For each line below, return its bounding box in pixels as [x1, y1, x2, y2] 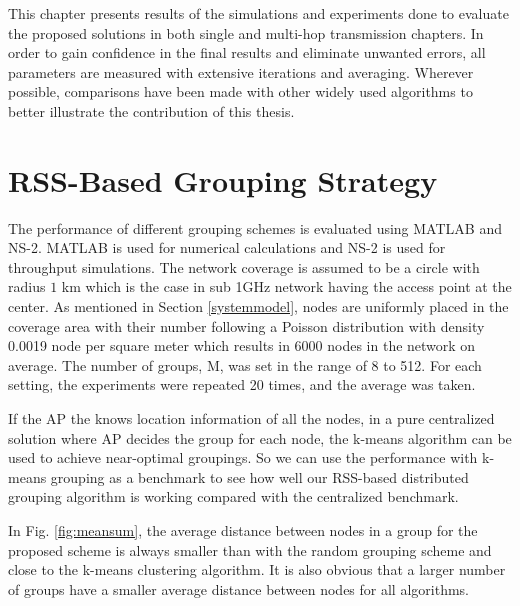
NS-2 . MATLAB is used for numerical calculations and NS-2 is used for [8, 237, 446, 258]
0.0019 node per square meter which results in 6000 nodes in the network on [8, 335, 476, 356]
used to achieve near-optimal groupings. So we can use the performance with [8, 447, 478, 468]
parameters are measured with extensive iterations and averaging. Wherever [8, 61, 474, 82]
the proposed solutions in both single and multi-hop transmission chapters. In [8, 22, 484, 43]
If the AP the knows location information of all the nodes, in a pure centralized [8, 408, 495, 429]
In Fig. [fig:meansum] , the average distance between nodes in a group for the [8, 520, 478, 540]
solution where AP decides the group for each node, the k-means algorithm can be [8, 427, 512, 448]
